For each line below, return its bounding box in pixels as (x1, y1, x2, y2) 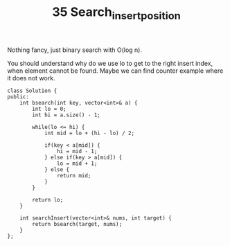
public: (7, 93, 30, 100)
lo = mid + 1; (56, 160, 98, 167)
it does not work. (7, 73, 55, 82)
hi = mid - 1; (56, 148, 98, 155)
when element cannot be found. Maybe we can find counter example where (7, 67, 224, 75)
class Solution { (7, 87, 57, 94)
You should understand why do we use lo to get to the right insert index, (7, 59, 213, 67)
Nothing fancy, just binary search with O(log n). (7, 46, 142, 54)
